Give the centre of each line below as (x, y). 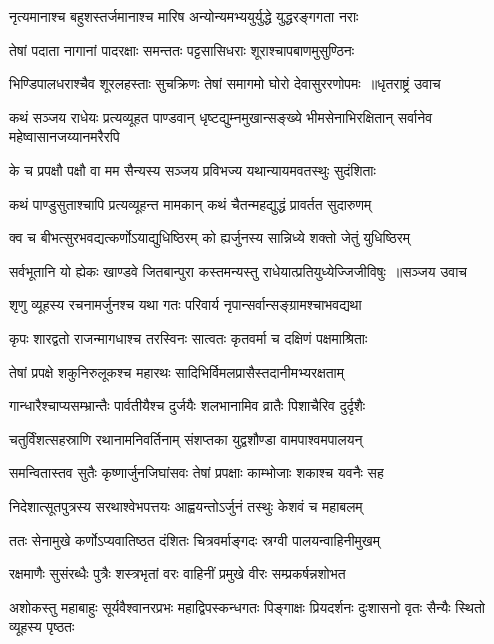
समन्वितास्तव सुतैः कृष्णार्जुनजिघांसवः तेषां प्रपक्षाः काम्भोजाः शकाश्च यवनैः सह (196, 472)
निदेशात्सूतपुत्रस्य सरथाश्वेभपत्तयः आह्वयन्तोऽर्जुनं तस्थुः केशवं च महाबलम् (186, 505)
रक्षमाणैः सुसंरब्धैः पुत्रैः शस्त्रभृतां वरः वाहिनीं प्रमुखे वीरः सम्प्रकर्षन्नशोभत (177, 573)
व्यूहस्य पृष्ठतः (42, 626)
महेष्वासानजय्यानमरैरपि (64, 136)
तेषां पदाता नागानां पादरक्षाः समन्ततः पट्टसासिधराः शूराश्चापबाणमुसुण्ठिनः (182, 49)
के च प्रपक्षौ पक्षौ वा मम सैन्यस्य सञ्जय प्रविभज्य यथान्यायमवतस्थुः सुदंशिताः (192, 169)
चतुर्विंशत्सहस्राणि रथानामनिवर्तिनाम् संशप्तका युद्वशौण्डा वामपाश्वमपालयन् (186, 438)
